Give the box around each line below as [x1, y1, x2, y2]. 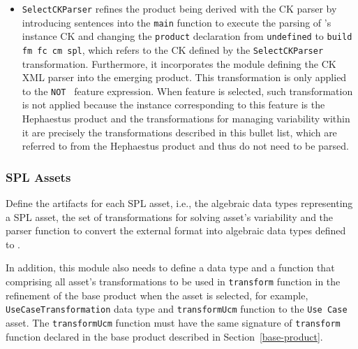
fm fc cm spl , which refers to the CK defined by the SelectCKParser [22, 42, 324, 57]
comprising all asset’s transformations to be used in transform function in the [6, 274, 341, 289]
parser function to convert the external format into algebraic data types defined [6, 223, 346, 238]
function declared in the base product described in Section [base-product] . [6, 329, 323, 343]
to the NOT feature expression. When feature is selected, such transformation [22, 83, 353, 98]
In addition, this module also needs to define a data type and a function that [6, 260, 335, 275]
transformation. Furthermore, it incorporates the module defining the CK [22, 56, 336, 71]
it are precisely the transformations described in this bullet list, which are [22, 124, 337, 139]
